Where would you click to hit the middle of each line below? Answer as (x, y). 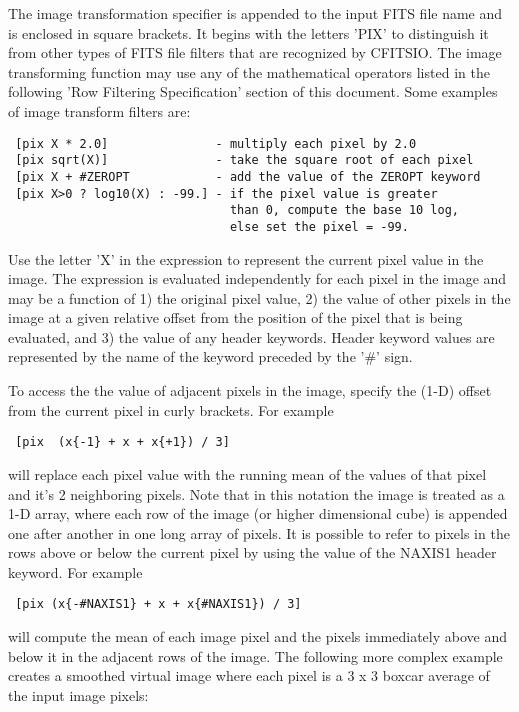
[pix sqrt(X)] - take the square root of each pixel (244, 160)
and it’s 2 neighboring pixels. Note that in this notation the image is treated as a (256, 493)
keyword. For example (75, 571)
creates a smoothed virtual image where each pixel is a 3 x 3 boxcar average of (249, 675)
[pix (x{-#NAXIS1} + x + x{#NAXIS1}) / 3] (158, 604)
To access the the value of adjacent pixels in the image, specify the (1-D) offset (250, 390)
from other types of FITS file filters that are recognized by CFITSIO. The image (255, 52)
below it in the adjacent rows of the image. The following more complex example (255, 655)
